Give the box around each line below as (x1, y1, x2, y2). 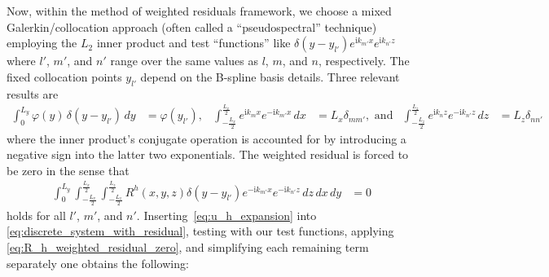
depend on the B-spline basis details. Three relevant (140, 68, 400, 85)
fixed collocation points (7, 68, 122, 85)
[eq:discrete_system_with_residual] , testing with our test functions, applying (7, 222, 394, 240)
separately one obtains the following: (7, 254, 189, 271)
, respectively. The (318, 52, 410, 69)
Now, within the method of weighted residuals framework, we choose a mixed (7, 2, 392, 19)
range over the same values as (110, 52, 258, 69)
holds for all (7, 206, 66, 223)
